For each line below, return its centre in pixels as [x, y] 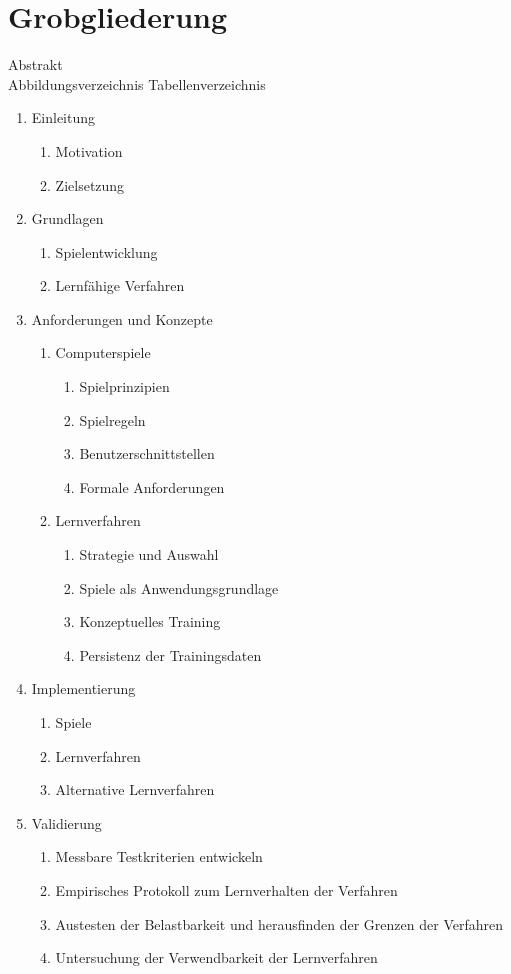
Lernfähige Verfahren [120, 285]
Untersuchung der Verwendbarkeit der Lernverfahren [216, 957]
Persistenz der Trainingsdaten [170, 654]
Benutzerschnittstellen [147, 453]
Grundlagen [67, 218]
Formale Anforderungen [152, 486]
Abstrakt [35, 64]
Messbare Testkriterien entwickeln [159, 856]
